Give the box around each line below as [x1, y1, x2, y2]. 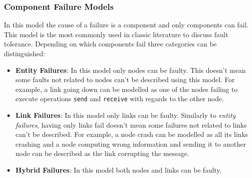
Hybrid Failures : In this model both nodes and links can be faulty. [15, 165, 222, 175]
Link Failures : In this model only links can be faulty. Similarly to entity [15, 110, 236, 120]
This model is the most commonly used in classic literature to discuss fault [4, 29, 229, 39]
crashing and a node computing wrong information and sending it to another [15, 138, 246, 149]
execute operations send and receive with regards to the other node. [15, 93, 224, 104]
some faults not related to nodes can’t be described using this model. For [15, 74, 235, 85]
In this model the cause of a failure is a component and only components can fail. [4, 20, 249, 30]
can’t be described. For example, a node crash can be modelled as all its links [15, 129, 248, 139]
